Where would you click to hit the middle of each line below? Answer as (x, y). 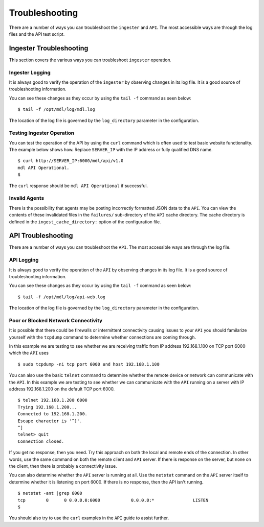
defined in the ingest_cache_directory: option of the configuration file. (85, 222)
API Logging (24, 260)
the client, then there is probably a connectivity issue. (63, 466)
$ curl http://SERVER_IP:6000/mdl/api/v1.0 (71, 161)
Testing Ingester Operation (42, 133)
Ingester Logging (30, 72)
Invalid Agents (26, 198)
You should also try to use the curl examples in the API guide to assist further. (89, 518)
